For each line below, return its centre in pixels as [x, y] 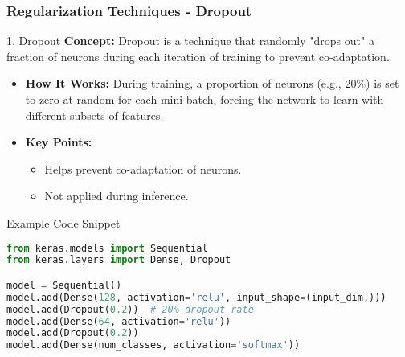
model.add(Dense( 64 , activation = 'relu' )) [119, 321]
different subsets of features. [94, 115]
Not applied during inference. [117, 196]
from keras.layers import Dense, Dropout [119, 260]
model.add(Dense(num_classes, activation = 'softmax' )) [153, 345]
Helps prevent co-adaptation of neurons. [143, 168]
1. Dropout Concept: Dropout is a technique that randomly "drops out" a [190, 41]
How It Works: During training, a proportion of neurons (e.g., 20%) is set [212, 83]
